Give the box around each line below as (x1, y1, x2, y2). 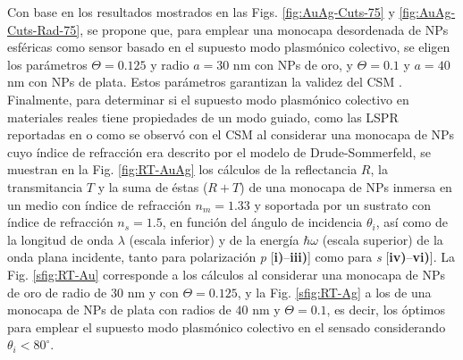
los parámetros (7, 54, 88, 73)
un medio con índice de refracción (7, 195, 191, 213)
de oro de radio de (7, 282, 107, 301)
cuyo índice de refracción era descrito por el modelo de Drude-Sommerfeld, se (7, 142, 431, 161)
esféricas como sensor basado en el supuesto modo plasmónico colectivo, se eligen (7, 38, 450, 56)
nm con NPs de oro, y (232, 54, 353, 73)
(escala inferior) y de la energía (129, 230, 299, 248)
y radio (150, 54, 189, 73)
